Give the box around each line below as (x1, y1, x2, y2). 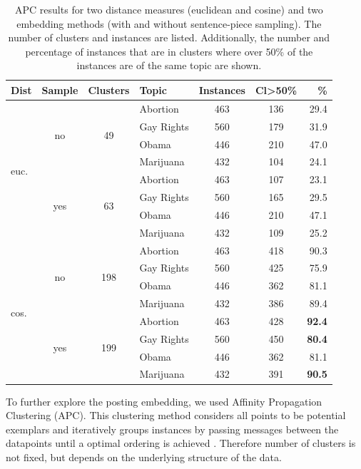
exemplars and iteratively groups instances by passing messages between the (6, 421, 339, 436)
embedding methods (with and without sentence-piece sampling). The (16, 16, 322, 31)
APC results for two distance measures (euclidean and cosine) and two (15, 2, 323, 16)
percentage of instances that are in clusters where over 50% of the (25, 43, 313, 58)
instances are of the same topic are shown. (76, 58, 262, 73)
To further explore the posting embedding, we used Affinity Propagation (6, 393, 322, 408)
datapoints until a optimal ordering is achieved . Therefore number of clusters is (6, 435, 356, 450)
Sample (41, 82, 78, 97)
